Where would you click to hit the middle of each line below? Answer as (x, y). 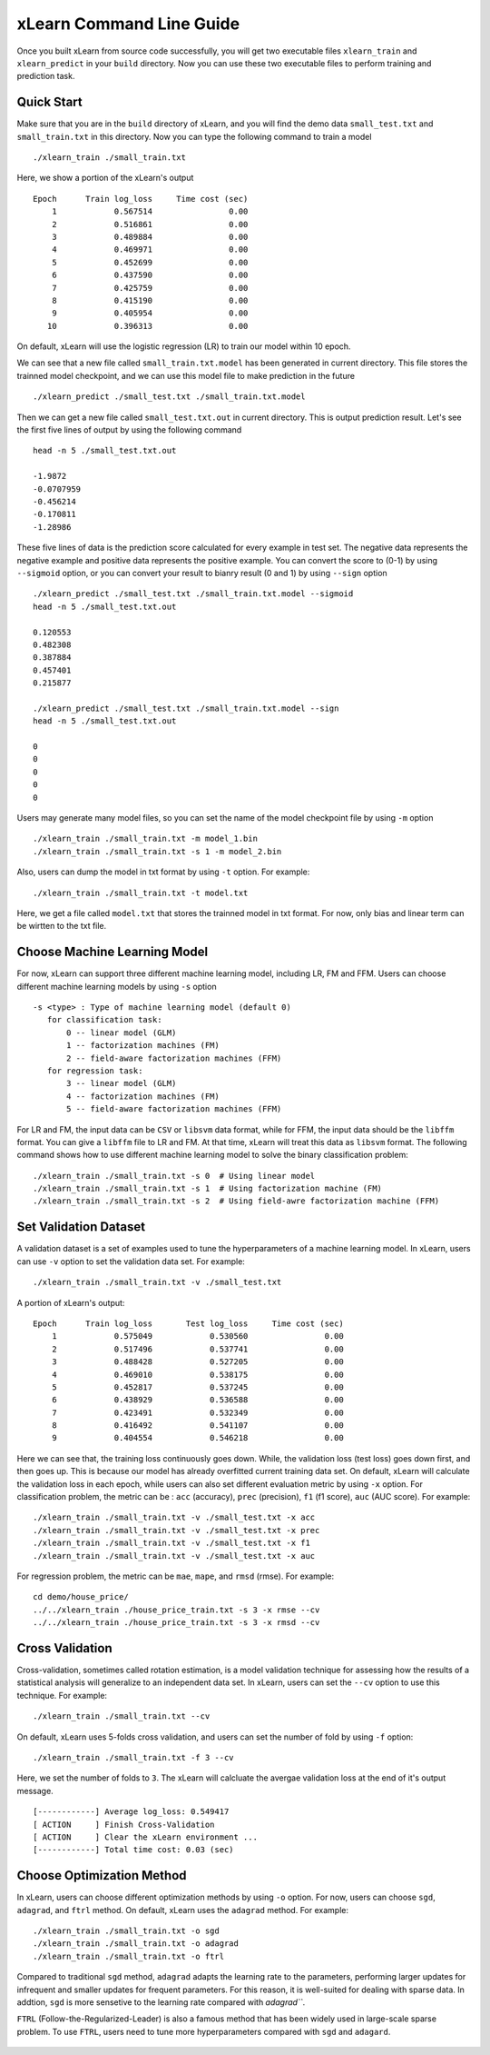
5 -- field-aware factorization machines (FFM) (174, 1109)
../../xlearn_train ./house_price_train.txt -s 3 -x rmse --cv (176, 1610)
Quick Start (49, 102)
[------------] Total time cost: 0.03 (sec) (134, 1850)
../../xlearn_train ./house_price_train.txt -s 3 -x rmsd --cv (176, 1623)
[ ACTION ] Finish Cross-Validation (124, 1824)
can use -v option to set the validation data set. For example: (131, 1261)
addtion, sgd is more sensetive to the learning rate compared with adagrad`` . (161, 2002)
